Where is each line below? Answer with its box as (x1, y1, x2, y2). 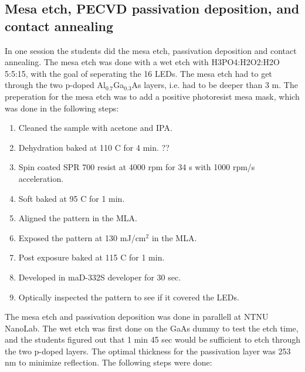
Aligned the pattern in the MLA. (18, 212, 137, 224)
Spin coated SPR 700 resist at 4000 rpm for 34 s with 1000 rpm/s (18, 161, 255, 173)
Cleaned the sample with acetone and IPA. (18, 121, 172, 134)
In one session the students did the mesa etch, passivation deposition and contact (5, 44, 297, 56)
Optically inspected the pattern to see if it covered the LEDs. (18, 290, 239, 303)
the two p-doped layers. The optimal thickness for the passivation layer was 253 (5, 344, 291, 357)
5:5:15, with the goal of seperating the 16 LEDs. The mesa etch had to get (5, 67, 272, 79)
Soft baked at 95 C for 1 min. (18, 192, 125, 204)
